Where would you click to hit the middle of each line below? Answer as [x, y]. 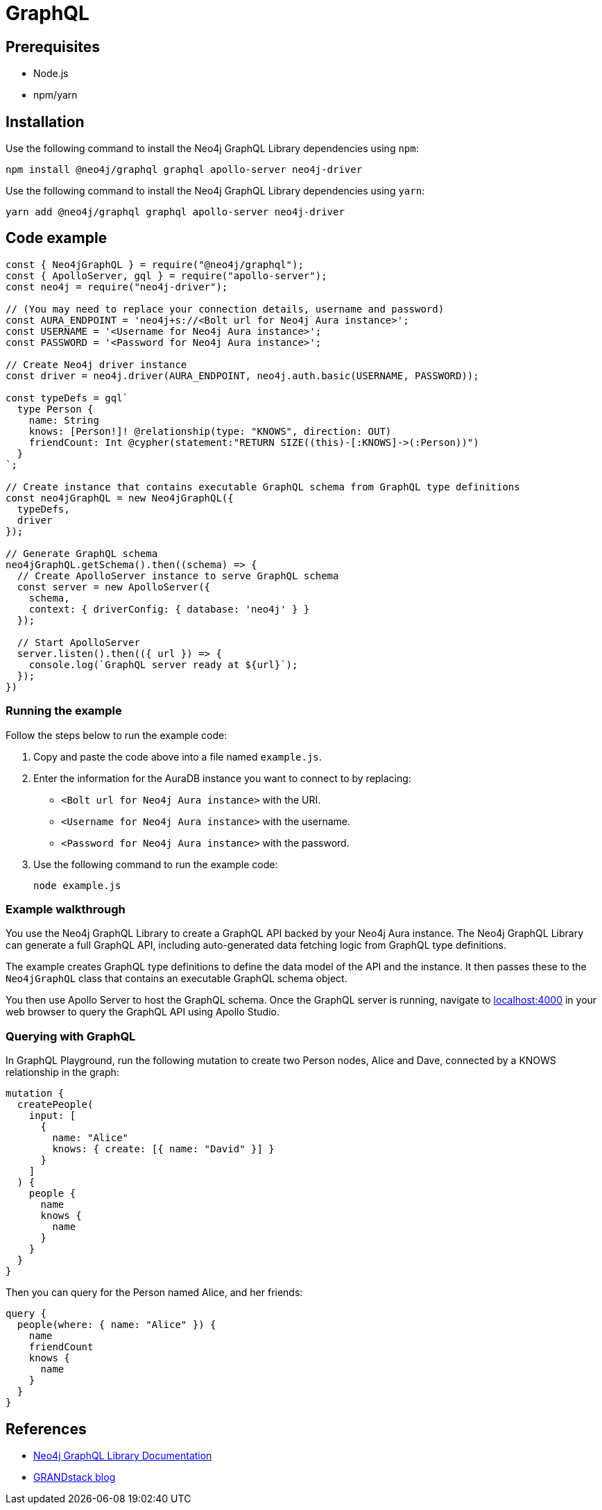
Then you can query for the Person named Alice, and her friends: [154, 1293]
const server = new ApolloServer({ [114, 587]
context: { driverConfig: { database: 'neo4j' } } [169, 609]
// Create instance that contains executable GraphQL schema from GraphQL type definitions [263, 487]
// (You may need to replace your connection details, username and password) [225, 309]
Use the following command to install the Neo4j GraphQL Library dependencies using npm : [212, 149]
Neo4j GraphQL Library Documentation [123, 1455]
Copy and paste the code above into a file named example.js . [178, 756]
